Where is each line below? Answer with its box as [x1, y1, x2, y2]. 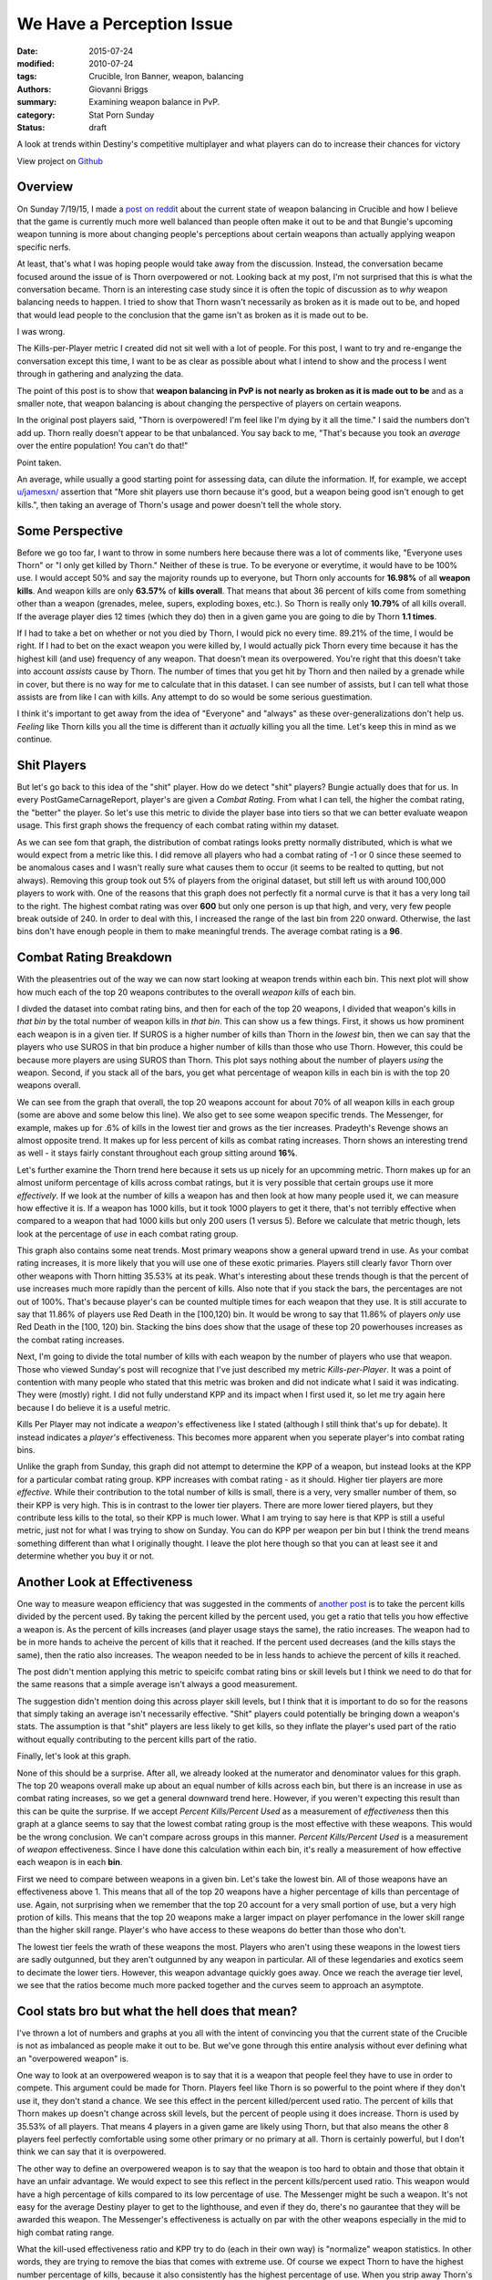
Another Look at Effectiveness [16, 1574, 193, 1590]
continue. [16, 734, 53, 745]
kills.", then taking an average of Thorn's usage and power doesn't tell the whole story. [16, 499, 342, 510]
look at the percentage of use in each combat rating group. [16, 1228, 239, 1239]
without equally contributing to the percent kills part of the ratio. [16, 1734, 257, 1745]
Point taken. [16, 457, 62, 468]
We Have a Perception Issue [16, 14, 233, 34]
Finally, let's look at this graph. [16, 1751, 131, 1762]
